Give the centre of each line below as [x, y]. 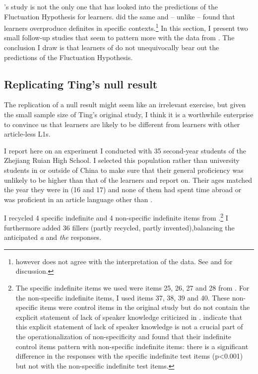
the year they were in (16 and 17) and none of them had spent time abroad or [123, 189]
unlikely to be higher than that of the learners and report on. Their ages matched [128, 180]
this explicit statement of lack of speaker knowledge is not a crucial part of [129, 327]
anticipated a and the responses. [53, 237]
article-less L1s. [27, 134]
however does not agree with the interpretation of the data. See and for [124, 261]
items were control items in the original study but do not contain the [145, 307]
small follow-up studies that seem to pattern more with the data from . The [119, 37]
